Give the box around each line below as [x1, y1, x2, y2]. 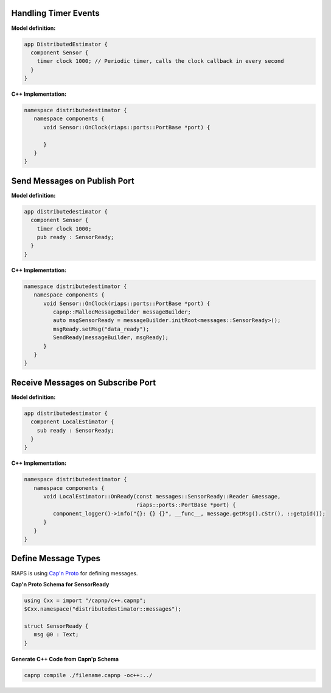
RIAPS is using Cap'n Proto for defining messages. [11, 569, 138, 576]
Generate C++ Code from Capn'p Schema [11, 655, 119, 662]
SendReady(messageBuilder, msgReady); [52, 334, 169, 341]
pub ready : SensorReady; [37, 234, 114, 241]
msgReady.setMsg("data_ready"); [52, 325, 150, 332]
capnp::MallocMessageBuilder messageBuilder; [52, 308, 191, 315]
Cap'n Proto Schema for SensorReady [11, 580, 110, 588]
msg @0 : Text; [33, 631, 79, 638]
